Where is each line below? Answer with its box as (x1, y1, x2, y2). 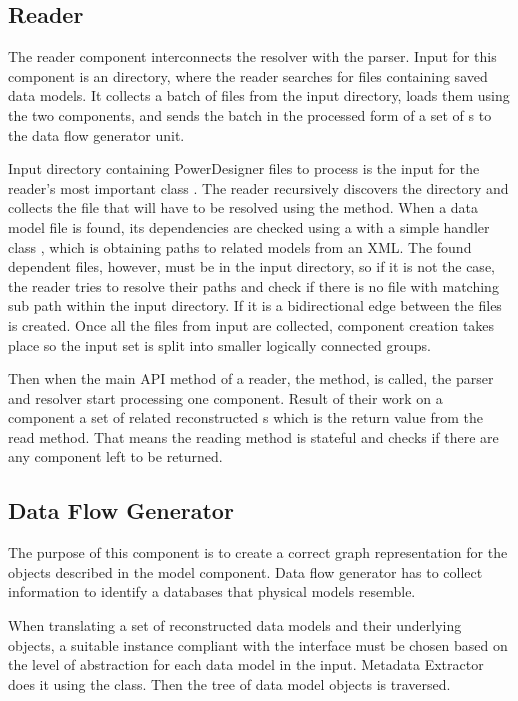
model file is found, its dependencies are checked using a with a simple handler (8, 216, 490, 237)
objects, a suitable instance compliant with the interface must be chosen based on (8, 634, 508, 655)
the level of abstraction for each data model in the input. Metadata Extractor (8, 654, 484, 675)
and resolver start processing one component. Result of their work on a (8, 387, 443, 408)
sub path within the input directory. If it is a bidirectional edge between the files (8, 295, 502, 316)
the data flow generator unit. (8, 124, 185, 145)
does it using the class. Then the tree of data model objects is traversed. (8, 673, 451, 694)
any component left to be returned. (8, 446, 223, 467)
